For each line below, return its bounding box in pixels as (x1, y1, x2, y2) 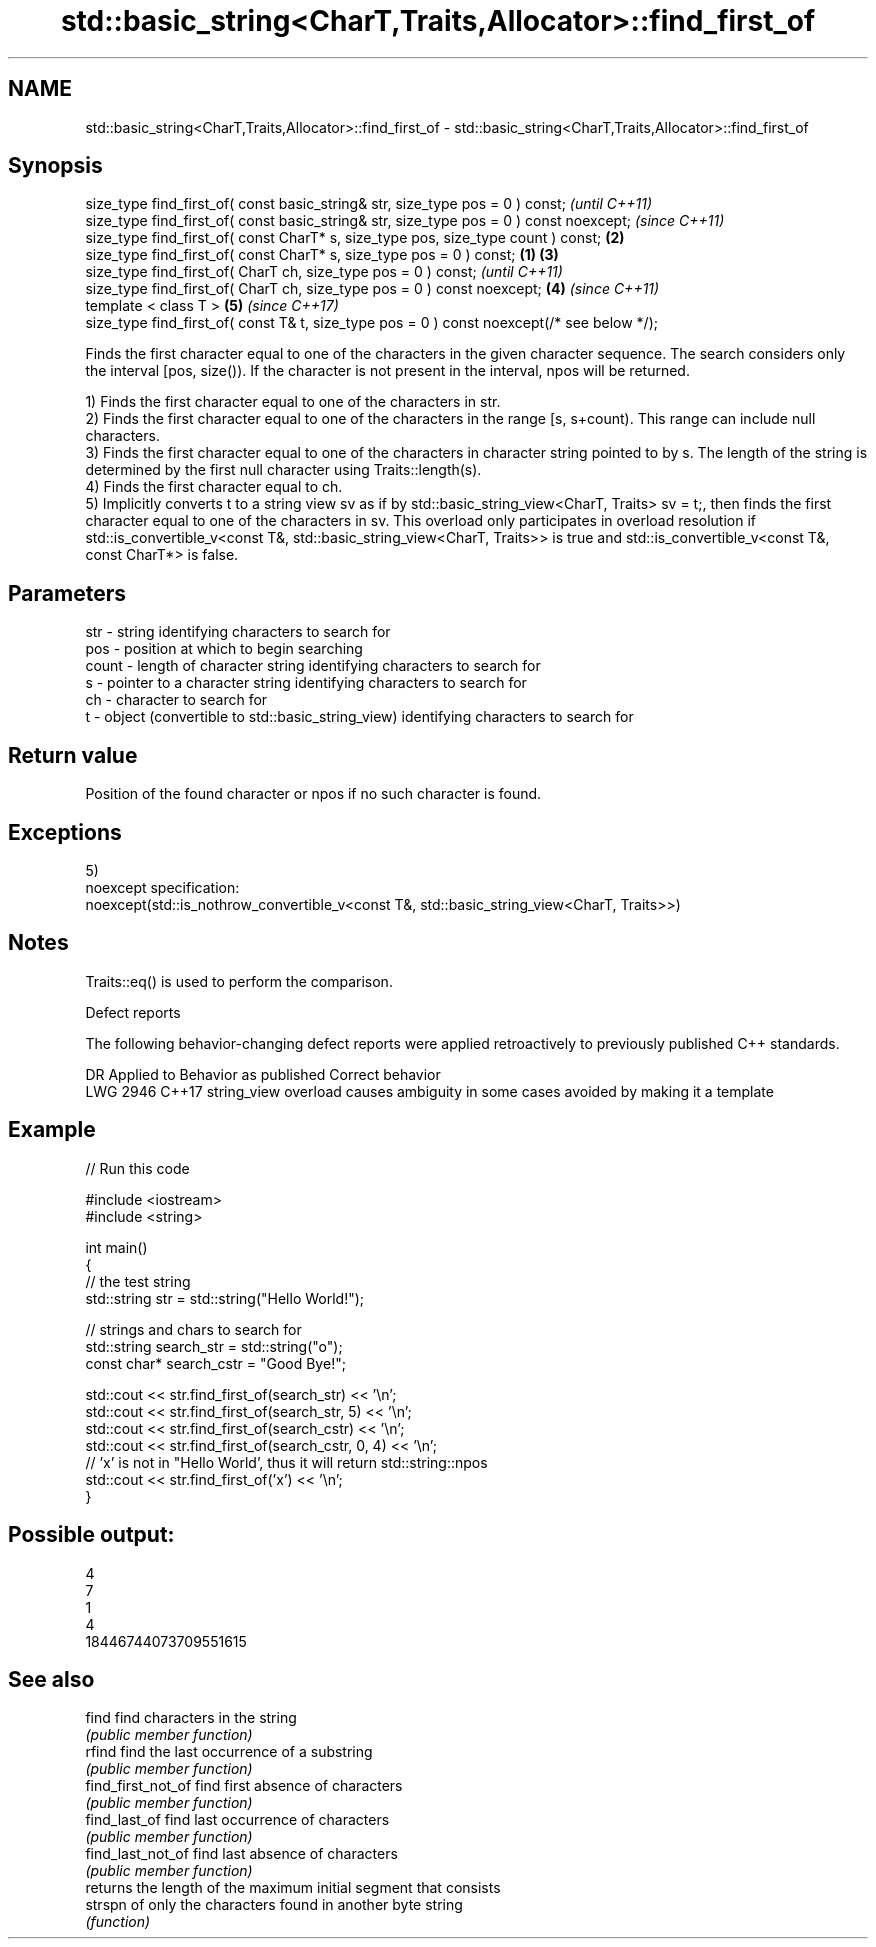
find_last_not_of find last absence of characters (85, 1845, 398, 1863)
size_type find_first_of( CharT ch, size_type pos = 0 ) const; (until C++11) (85, 263, 563, 281)
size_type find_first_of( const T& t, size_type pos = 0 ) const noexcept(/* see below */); (85, 314, 658, 332)
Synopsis (8, 153, 103, 179)
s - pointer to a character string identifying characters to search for (85, 674, 527, 692)
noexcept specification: (85, 878, 240, 896)
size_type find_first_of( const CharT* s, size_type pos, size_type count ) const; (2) (85, 229, 625, 247)
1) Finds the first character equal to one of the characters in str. (85, 393, 501, 411)
